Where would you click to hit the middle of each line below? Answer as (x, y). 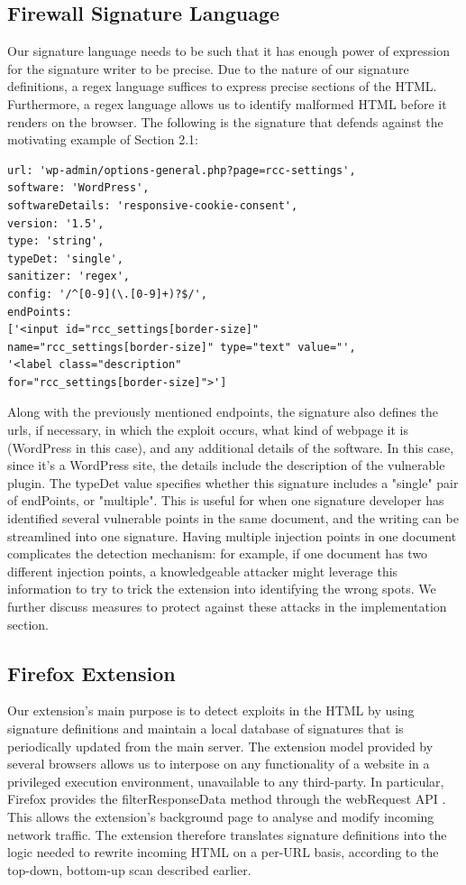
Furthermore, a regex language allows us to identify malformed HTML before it (227, 103)
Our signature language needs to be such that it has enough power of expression (229, 51)
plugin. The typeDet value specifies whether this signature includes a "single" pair (233, 482)
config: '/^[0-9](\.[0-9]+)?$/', (107, 294)
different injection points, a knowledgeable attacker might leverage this (203, 571)
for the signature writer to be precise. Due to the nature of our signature (208, 68)
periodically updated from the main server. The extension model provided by (220, 746)
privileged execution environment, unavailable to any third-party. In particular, (226, 781)
